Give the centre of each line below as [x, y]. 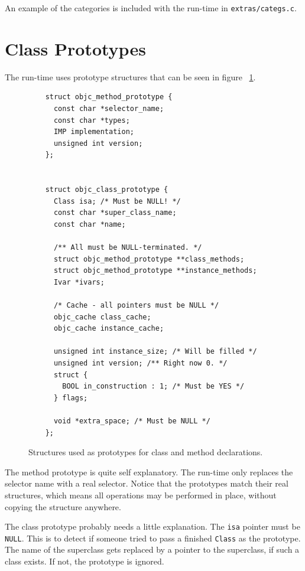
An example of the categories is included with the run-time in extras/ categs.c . [151, 8]
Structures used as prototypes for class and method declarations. [146, 452]
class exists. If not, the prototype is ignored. [85, 561]
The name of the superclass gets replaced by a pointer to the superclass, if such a [152, 549]
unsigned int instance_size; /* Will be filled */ [155, 352]
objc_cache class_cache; [102, 317]
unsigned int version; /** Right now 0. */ [140, 363]
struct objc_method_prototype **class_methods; [149, 259]
